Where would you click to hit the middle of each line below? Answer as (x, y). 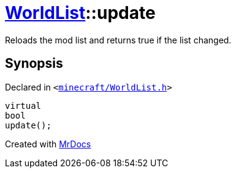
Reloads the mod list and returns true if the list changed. (118, 40)
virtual (23, 105)
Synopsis (34, 64)
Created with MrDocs (48, 144)
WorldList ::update (80, 13)
